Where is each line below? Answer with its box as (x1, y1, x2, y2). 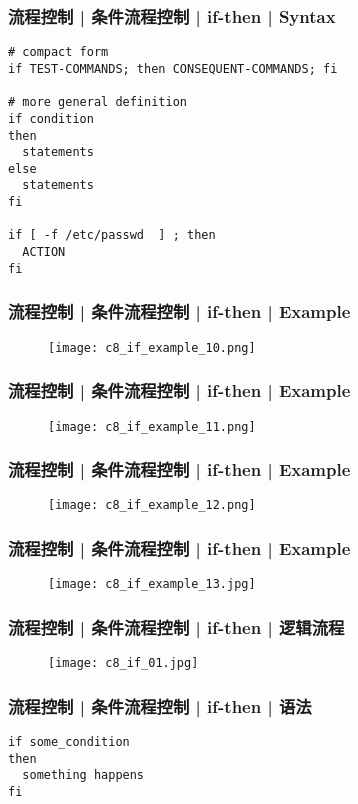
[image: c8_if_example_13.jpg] (48, 577, 256, 592)
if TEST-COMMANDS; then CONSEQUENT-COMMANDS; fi (8, 61, 338, 76)
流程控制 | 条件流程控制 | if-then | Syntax (8, 3, 336, 28)
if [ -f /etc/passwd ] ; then (8, 228, 216, 243)
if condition (8, 111, 94, 126)
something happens (22, 768, 145, 783)
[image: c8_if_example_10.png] (48, 340, 256, 355)
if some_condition (8, 735, 130, 749)
